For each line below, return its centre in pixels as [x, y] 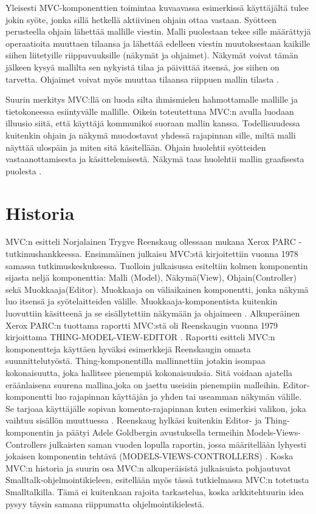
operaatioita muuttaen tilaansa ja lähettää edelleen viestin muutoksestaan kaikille [158, 43]
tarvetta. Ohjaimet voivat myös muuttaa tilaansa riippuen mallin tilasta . [142, 79]
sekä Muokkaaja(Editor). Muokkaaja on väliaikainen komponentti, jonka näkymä [157, 289]
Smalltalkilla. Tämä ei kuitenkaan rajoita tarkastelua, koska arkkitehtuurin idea [155, 491]
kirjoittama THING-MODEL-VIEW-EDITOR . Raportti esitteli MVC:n [140, 337]
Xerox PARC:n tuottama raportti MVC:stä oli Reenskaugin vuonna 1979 [142, 325]
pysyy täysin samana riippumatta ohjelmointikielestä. [105, 503]
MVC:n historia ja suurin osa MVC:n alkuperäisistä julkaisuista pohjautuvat [148, 468]
